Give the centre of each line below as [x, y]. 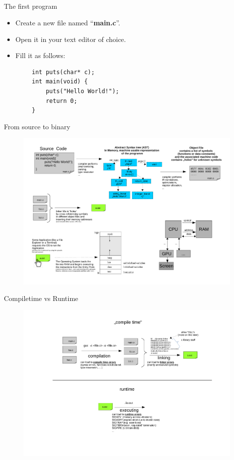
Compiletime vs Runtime [41, 298]
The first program [31, 6]
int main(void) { [60, 82]
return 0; [61, 101]
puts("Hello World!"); [82, 91]
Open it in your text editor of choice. [71, 39]
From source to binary [37, 126]
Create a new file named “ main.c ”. [68, 22]
